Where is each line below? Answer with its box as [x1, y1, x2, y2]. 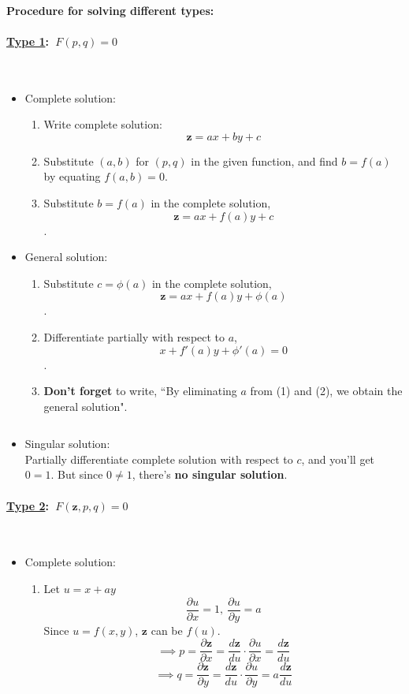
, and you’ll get [301, 450, 375, 467]
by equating [43, 168, 101, 185]
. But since [50, 466, 103, 483]
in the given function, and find [191, 152, 338, 169]
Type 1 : [6, 32, 49, 49]
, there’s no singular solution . [132, 466, 288, 483]
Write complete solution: [43, 116, 162, 132]
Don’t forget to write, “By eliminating [43, 382, 237, 399]
